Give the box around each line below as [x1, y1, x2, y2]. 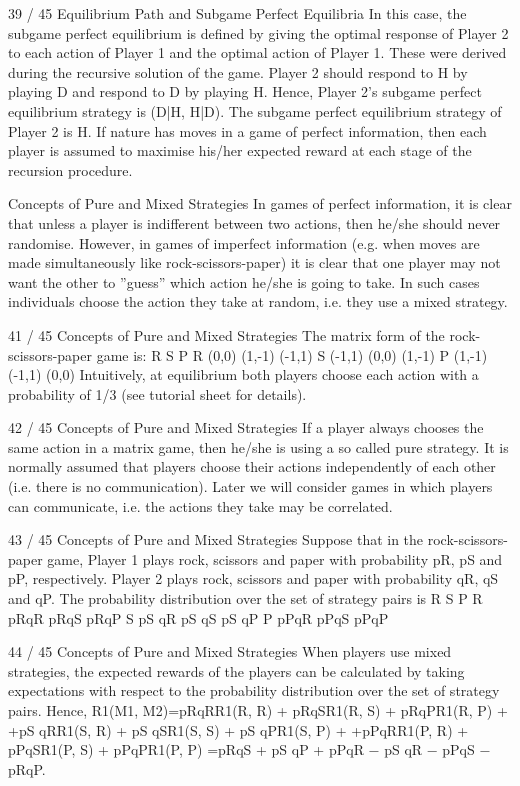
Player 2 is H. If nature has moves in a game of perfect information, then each [8, 120, 487, 141]
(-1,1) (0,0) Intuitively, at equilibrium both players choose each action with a [8, 364, 479, 385]
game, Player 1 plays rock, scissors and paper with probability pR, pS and [47, 548, 503, 569]
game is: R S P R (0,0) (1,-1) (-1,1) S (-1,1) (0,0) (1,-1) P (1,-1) [96, 344, 488, 365]
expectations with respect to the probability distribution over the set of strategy [8, 680, 500, 701]
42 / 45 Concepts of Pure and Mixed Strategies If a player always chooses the [8, 417, 484, 438]
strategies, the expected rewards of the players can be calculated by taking [8, 660, 465, 681]
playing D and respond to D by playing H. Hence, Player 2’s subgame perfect [8, 81, 482, 102]
